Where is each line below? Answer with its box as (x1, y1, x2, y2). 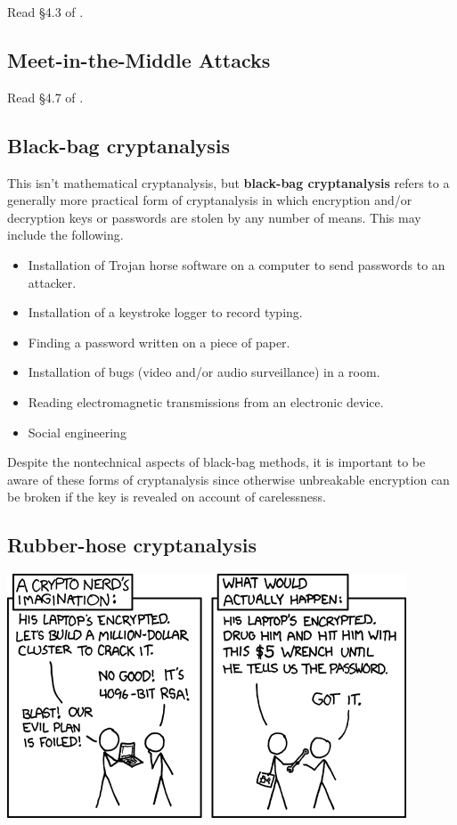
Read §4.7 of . (7, 87, 84, 106)
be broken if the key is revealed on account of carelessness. (7, 487, 326, 506)
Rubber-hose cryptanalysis (7, 531, 257, 559)
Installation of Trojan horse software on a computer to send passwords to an (28, 255, 445, 274)
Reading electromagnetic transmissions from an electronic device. (28, 392, 384, 411)
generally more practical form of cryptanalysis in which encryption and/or (7, 191, 412, 209)
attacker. (28, 273, 77, 291)
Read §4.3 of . (7, 3, 84, 20)
